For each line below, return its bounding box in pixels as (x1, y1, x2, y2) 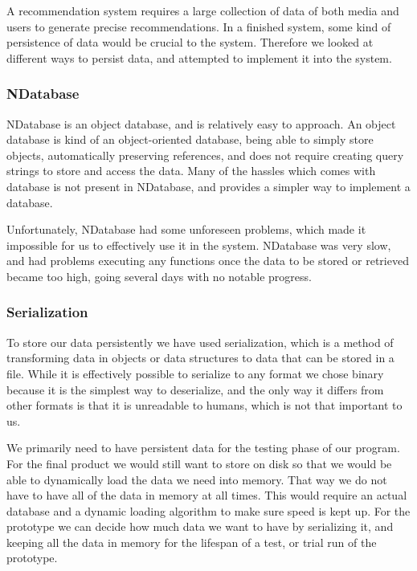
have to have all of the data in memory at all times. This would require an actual (6, 487, 407, 504)
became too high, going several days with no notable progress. (6, 267, 312, 284)
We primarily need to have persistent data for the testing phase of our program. (6, 439, 400, 456)
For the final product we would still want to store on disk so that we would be (6, 455, 392, 471)
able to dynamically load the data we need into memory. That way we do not (6, 471, 387, 487)
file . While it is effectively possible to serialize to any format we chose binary (6, 365, 384, 381)
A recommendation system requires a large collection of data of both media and (6, 2, 399, 18)
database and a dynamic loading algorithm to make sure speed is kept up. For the (6, 502, 411, 519)
